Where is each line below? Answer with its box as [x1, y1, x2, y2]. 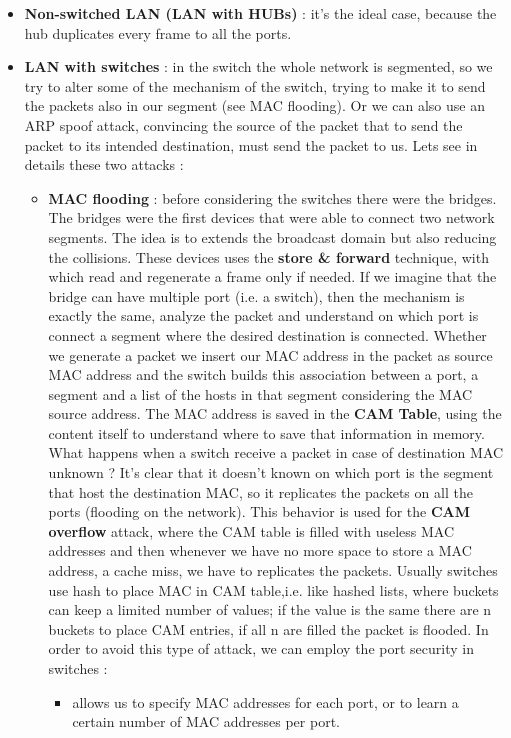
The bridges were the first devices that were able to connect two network [48, 207, 495, 228]
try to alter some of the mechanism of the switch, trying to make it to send [24, 75, 486, 96]
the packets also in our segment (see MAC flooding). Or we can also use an [24, 95, 485, 116]
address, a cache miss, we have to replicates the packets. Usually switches [48, 560, 498, 581]
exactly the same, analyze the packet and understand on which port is [48, 305, 479, 326]
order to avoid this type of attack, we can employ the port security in [48, 638, 474, 659]
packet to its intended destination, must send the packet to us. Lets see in [24, 134, 478, 155]
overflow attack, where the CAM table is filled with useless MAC [48, 520, 455, 541]
